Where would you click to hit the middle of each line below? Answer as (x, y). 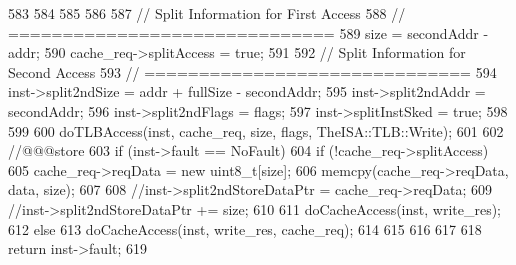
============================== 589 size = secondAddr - (248, 32)
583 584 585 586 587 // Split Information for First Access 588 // (207, 13)
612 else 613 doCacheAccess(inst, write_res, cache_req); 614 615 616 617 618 (245, 228)
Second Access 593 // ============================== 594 (252, 71)
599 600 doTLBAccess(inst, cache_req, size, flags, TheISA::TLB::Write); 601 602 (256, 130)
